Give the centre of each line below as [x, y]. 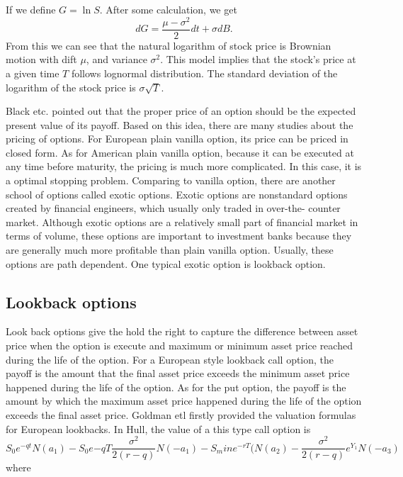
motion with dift [41, 59]
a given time [33, 73]
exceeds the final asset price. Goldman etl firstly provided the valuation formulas [181, 415]
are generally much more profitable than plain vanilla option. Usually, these [170, 250]
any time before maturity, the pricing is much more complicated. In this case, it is [184, 166]
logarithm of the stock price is [71, 87]
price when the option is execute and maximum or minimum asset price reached [179, 346]
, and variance [117, 59]
